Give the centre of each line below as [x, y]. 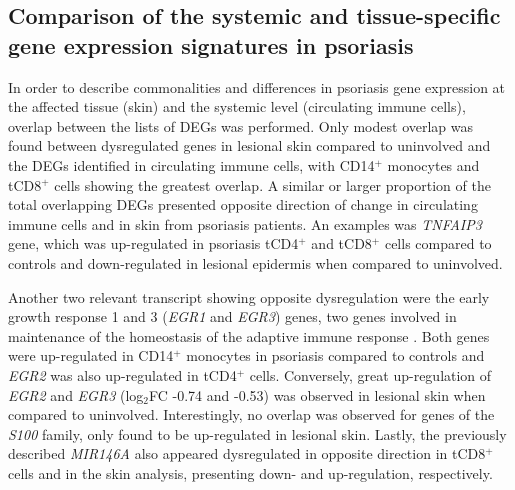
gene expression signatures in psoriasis [211, 44]
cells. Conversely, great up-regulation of [370, 374]
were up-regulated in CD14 [91, 355]
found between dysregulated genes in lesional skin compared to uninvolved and [249, 145]
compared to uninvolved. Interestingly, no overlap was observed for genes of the [251, 414]
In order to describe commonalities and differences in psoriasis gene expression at [257, 86]
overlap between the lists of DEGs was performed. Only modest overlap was [241, 125]
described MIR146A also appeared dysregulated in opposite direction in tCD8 [247, 453]
